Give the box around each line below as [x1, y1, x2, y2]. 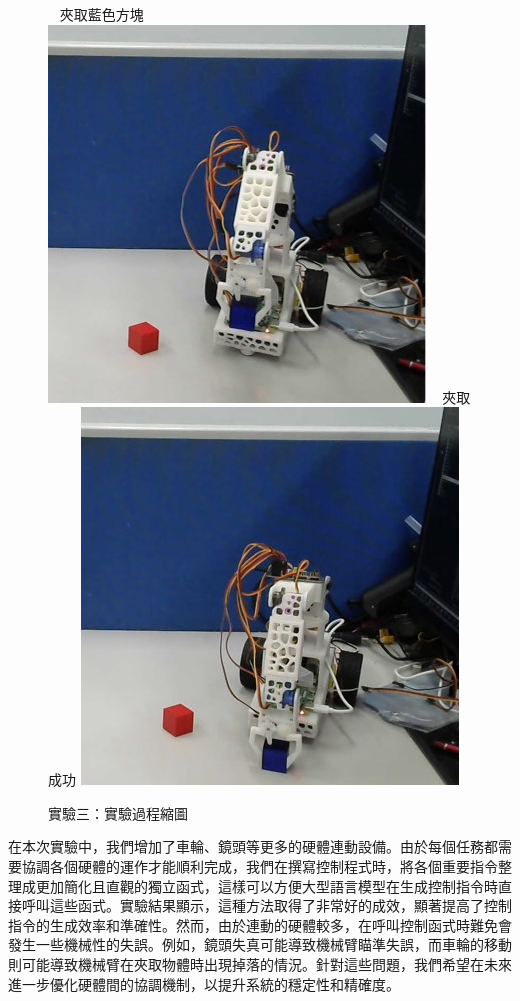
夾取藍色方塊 [59, 4, 144, 24]
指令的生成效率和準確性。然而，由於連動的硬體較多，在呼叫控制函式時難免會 [8, 914, 512, 935]
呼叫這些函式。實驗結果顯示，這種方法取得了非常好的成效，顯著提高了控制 [21, 895, 512, 916]
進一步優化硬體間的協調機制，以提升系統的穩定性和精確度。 [8, 973, 400, 994]
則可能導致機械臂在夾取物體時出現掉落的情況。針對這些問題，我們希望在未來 [8, 953, 512, 974]
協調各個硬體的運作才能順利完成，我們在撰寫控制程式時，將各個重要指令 [21, 855, 498, 876]
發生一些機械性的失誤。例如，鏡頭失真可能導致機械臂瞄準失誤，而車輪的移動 [8, 934, 512, 955]
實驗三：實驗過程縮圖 [48, 802, 188, 823]
